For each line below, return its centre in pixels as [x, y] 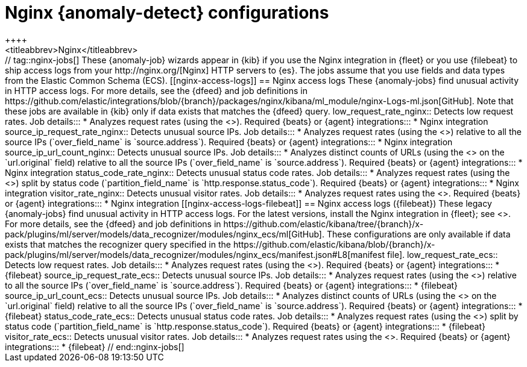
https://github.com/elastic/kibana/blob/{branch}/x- [334, 244]
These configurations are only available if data [418, 234]
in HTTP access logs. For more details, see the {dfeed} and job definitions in [156, 90]
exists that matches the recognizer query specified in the [118, 244]
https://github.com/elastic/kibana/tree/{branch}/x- [323, 224]
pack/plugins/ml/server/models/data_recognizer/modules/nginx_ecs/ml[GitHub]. [165, 234]
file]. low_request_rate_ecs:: [442, 254]
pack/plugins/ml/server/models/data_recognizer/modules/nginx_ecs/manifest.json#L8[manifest [195, 254]
